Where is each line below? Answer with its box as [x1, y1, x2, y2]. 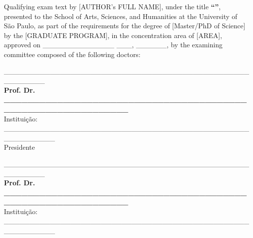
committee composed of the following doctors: [4, 49, 141, 59]
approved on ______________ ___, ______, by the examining [4, 40, 223, 50]
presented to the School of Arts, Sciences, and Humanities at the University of [4, 11, 237, 21]
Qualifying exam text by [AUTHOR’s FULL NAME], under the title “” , [4, 1, 221, 11]
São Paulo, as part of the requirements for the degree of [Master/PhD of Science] [4, 20, 246, 31]
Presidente [4, 142, 35, 152]
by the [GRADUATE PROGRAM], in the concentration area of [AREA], [4, 30, 222, 40]
